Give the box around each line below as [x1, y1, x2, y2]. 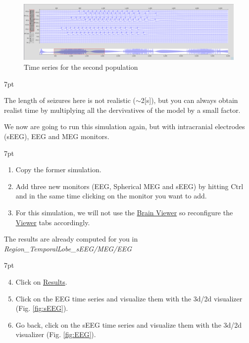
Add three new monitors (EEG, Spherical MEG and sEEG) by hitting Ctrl [15, 181, 244, 191]
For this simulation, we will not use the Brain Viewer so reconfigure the [15, 207, 233, 217]
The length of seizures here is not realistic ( [4, 95, 136, 105]
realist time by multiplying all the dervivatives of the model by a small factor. [4, 104, 241, 115]
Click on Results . [15, 276, 67, 287]
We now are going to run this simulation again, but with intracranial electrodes [4, 121, 245, 132]
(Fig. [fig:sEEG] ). [15, 303, 68, 313]
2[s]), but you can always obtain [141, 95, 238, 105]
